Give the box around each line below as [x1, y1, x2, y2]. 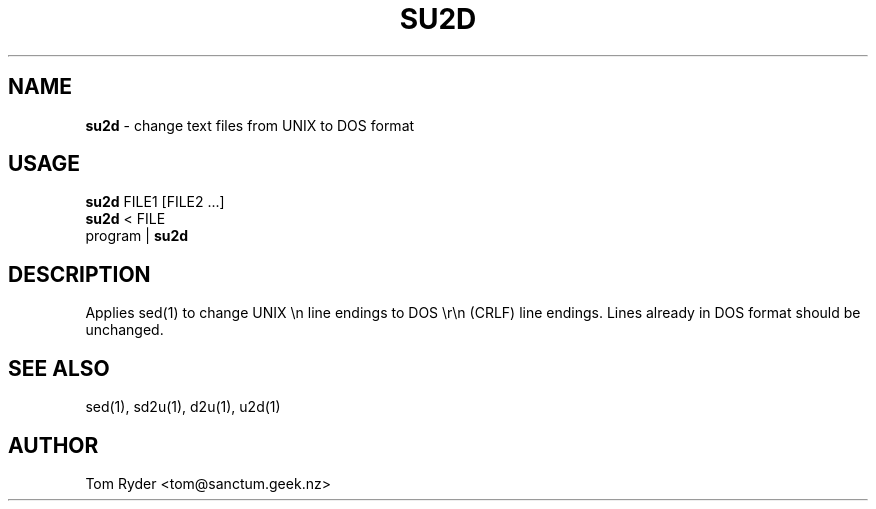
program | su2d [85, 227, 189, 245]
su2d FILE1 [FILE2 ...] [85, 193, 225, 211]
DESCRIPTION [8, 261, 151, 287]
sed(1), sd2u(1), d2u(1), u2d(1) [85, 398, 281, 416]
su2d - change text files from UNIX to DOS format [85, 116, 415, 134]
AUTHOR [8, 432, 99, 458]
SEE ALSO [8, 355, 110, 381]
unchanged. [85, 321, 164, 339]
